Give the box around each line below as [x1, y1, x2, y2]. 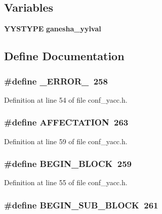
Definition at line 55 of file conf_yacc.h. [4, 177, 128, 188]
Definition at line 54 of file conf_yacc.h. [4, 94, 128, 105]
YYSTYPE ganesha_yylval [4, 23, 101, 34]
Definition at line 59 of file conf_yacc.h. [4, 136, 128, 146]
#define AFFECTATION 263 [4, 116, 129, 129]
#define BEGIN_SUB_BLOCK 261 [4, 198, 158, 211]
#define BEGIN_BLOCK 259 [4, 157, 132, 170]
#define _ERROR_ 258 [4, 74, 108, 87]
